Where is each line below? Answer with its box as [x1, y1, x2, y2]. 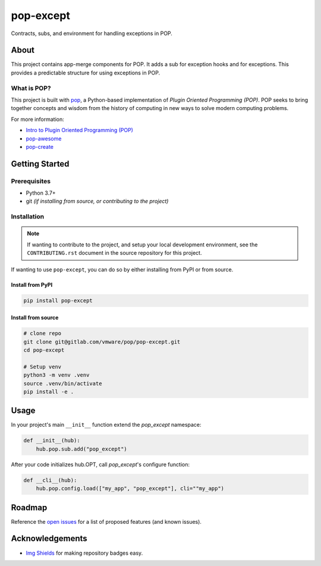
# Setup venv [23, 363, 62, 370]
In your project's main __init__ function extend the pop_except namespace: [11, 421, 202, 429]
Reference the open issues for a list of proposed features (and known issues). [11, 518, 202, 525]
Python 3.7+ [26, 189, 56, 196]
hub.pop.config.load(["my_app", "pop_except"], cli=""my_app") [36, 485, 225, 492]
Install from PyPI [11, 281, 53, 288]
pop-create [26, 143, 53, 150]
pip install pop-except [23, 297, 93, 304]
